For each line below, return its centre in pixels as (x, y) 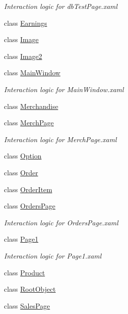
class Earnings (26, 23)
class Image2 (23, 56)
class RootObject (30, 289)
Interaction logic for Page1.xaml (53, 255)
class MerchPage (29, 123)
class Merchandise (31, 106)
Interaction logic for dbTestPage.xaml (61, 6)
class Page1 (21, 239)
